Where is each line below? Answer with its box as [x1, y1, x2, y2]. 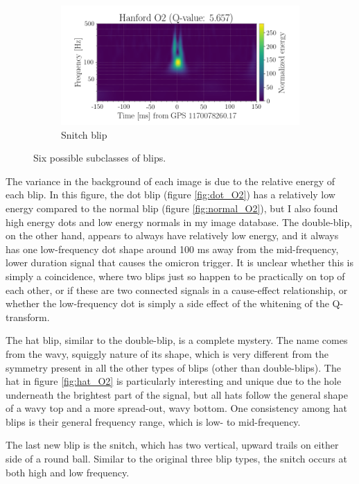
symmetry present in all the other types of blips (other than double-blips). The [6, 360, 341, 374]
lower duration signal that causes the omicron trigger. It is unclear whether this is [6, 255, 353, 270]
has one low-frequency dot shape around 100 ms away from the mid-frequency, [6, 241, 339, 256]
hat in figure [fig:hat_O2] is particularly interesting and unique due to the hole [6, 374, 342, 388]
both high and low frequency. [6, 465, 130, 479]
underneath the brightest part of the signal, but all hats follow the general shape [6, 387, 349, 401]
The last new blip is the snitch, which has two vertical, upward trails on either [6, 438, 339, 452]
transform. [6, 309, 50, 324]
